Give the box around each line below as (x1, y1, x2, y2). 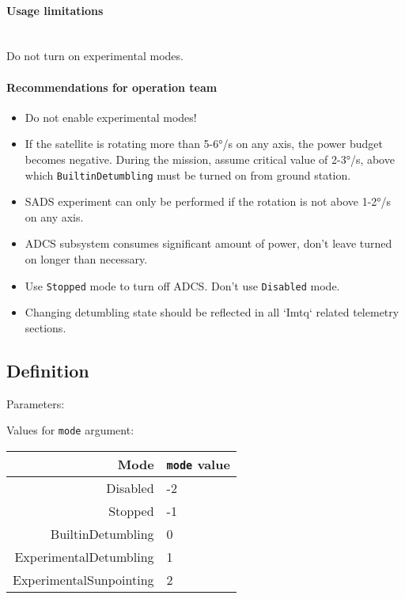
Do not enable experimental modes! (25, 108, 197, 125)
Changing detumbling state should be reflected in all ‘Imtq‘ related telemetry (25, 304, 399, 320)
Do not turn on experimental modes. (6, 47, 184, 64)
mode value (166, 454, 230, 473)
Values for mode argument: (6, 422, 134, 438)
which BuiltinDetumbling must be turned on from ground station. (25, 166, 351, 183)
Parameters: (6, 395, 65, 411)
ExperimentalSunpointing (13, 570, 154, 589)
